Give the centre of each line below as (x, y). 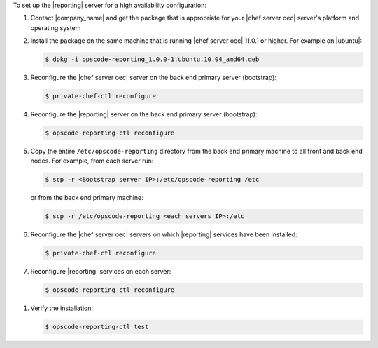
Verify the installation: (62, 308)
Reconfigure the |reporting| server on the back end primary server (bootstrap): (144, 114)
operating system (56, 27)
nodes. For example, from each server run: (92, 161)
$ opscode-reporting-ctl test (97, 327)
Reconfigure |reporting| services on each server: (101, 272)
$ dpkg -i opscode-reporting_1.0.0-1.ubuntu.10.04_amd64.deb (152, 59)
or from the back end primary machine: (87, 198)
